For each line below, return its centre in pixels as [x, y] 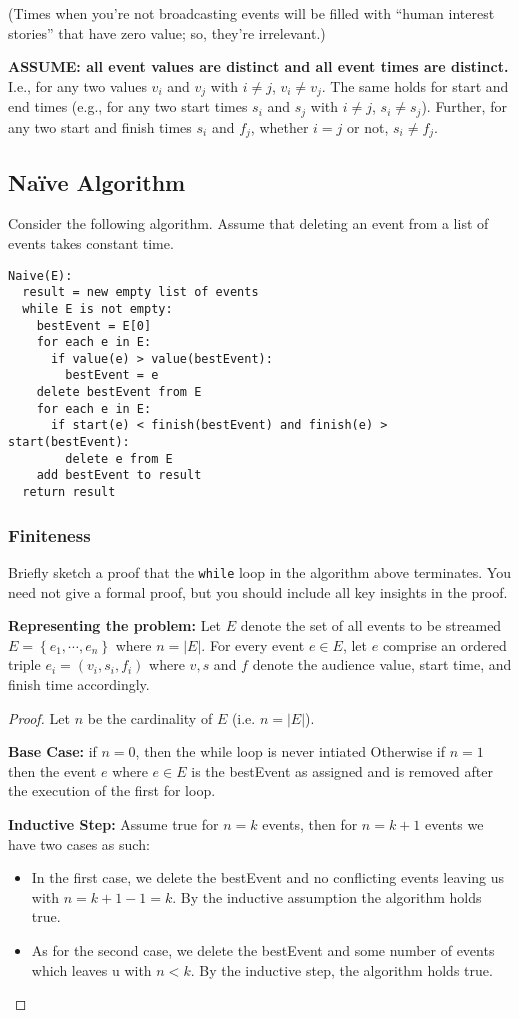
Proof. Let [39, 717]
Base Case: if [52, 751]
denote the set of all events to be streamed [371, 625]
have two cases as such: [79, 843]
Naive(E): [40, 275]
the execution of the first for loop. [112, 790]
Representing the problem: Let [115, 625]
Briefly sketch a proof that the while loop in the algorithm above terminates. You [259, 571]
